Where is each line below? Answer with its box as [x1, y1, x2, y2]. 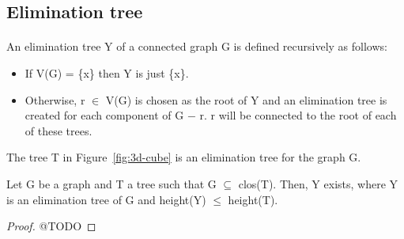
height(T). [228, 191, 278, 207]
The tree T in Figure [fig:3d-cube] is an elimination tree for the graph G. [6, 149, 361, 165]
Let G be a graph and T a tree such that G [6, 175, 217, 192]
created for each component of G [25, 107, 184, 123]
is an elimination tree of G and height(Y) [6, 191, 206, 207]
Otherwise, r [25, 91, 85, 108]
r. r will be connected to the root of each [199, 107, 397, 123]
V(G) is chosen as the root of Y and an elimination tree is [105, 91, 387, 108]
